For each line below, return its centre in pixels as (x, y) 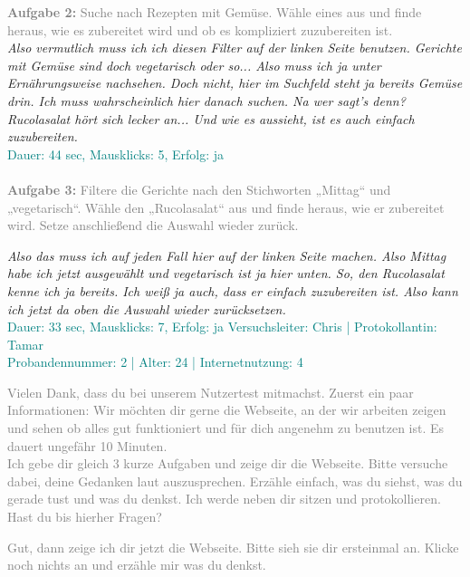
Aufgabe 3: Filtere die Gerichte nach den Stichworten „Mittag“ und (199, 189)
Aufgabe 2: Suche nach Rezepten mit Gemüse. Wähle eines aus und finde (215, 12)
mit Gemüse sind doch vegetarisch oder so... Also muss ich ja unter (194, 65)
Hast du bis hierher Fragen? (85, 517)
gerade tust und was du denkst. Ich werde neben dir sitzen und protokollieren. (224, 499)
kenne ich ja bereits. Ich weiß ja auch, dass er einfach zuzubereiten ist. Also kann (233, 290)
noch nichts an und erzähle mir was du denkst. (137, 565)
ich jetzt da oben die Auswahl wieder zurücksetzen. (147, 308)
